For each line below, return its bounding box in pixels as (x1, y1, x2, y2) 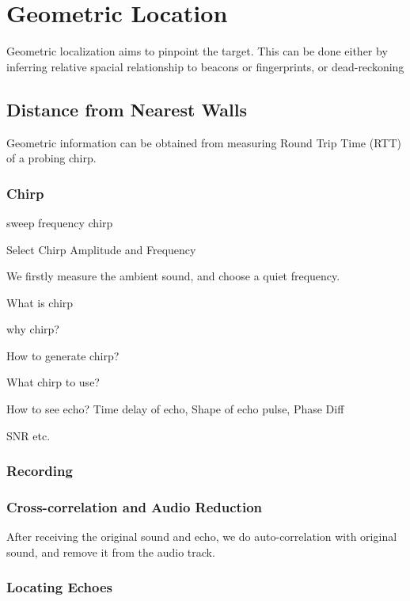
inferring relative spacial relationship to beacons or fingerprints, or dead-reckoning (6, 58, 404, 74)
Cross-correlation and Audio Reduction (6, 497, 262, 517)
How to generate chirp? (6, 347, 120, 363)
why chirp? (6, 321, 59, 337)
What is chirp (6, 294, 74, 310)
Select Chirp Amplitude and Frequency (6, 241, 196, 257)
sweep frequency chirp (6, 214, 113, 230)
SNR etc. (6, 427, 51, 443)
